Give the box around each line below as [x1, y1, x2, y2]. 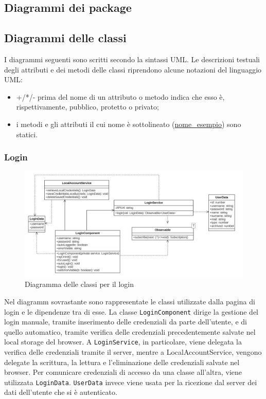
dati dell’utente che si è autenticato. [4, 387, 117, 397]
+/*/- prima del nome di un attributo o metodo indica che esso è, [16, 91, 225, 102]
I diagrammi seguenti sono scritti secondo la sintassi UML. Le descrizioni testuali [4, 53, 260, 64]
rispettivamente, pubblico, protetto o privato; [16, 101, 159, 112]
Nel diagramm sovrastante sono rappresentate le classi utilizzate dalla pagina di [4, 296, 255, 306]
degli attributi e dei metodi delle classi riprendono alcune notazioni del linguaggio [4, 64, 262, 75]
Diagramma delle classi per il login [25, 279, 134, 289]
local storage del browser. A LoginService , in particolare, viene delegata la [4, 336, 242, 347]
